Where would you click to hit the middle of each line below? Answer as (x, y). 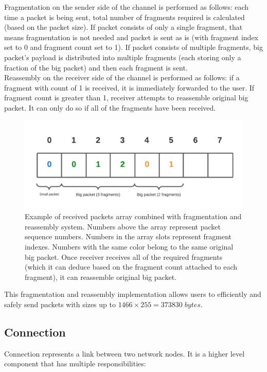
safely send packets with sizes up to (60, 304)
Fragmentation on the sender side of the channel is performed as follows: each (127, 7)
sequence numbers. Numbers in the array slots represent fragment (128, 236)
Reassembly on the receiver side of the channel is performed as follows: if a (122, 77)
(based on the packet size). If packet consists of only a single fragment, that (123, 27)
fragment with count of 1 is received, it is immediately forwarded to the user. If (129, 87)
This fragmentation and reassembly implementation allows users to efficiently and (133, 294)
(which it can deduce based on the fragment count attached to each (131, 267)
